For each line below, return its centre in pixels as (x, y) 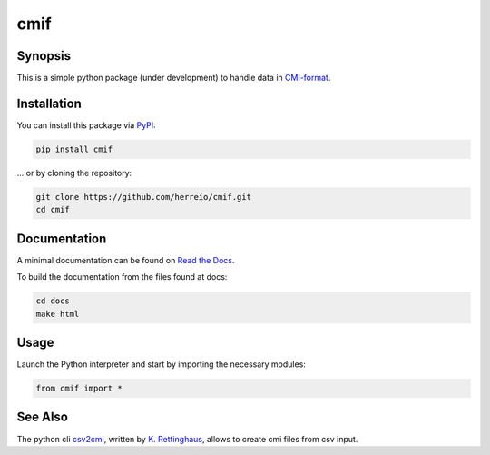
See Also (42, 417)
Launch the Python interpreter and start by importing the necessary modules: (161, 364)
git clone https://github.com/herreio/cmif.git (143, 197)
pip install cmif (74, 149)
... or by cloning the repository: (74, 173)
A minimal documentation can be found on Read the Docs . (126, 260)
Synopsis (44, 56)
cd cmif (53, 210)
